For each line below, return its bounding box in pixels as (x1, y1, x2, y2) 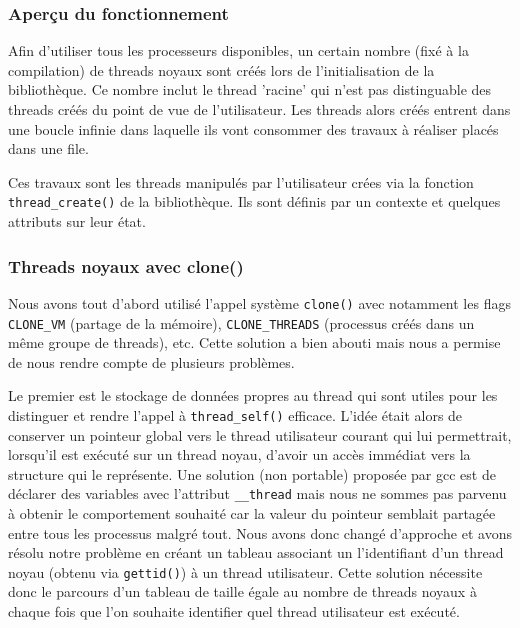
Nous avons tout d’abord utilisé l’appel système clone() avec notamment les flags (8, 292, 511, 313)
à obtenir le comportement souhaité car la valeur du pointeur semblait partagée (8, 503, 496, 524)
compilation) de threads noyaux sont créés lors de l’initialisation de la (8, 59, 435, 80)
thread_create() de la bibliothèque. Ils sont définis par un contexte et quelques (8, 191, 501, 212)
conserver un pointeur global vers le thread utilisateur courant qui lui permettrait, (8, 424, 512, 445)
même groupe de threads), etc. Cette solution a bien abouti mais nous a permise (8, 332, 501, 353)
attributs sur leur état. (8, 211, 146, 232)
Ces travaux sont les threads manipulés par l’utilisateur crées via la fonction (8, 171, 474, 192)
